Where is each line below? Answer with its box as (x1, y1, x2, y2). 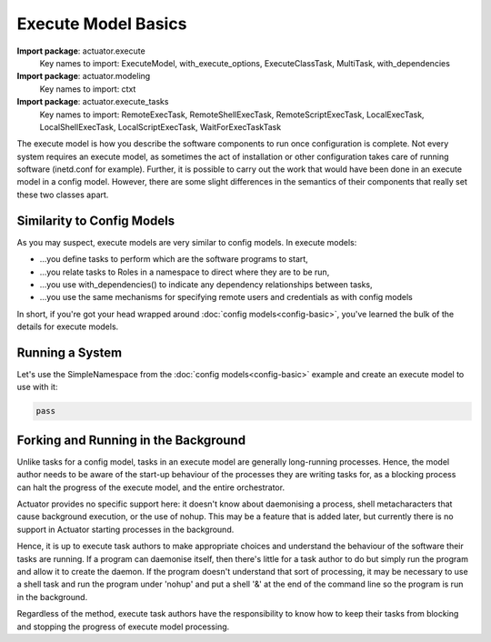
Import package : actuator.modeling (16, 71, 151, 82)
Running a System (16, 345, 123, 360)
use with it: (16, 382, 58, 393)
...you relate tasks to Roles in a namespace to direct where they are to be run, (39, 266, 330, 277)
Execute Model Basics (16, 14, 187, 34)
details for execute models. (16, 321, 119, 332)
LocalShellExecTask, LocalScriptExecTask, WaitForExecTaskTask (39, 121, 282, 132)
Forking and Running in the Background (16, 432, 245, 447)
